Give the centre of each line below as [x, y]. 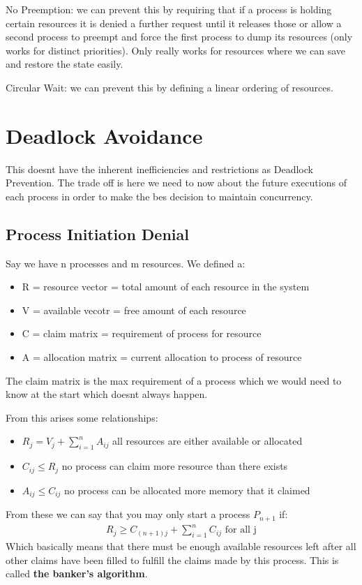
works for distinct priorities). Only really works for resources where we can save [176, 50]
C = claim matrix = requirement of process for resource [142, 333]
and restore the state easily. [65, 64]
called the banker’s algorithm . [77, 573]
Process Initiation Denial [97, 234]
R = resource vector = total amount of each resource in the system [166, 287]
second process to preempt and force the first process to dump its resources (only [179, 37]
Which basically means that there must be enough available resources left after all [181, 546]
